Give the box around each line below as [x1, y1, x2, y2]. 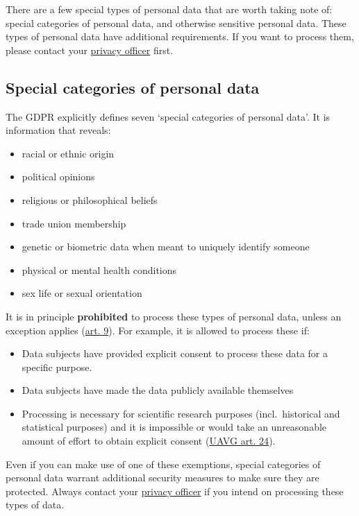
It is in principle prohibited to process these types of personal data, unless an [6, 309, 342, 323]
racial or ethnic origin [22, 146, 115, 160]
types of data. [6, 497, 65, 512]
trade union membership [22, 216, 126, 230]
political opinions [22, 169, 95, 184]
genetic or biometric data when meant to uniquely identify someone [22, 239, 310, 254]
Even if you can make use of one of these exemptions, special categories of [6, 456, 321, 471]
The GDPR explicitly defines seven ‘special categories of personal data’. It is [6, 109, 331, 123]
